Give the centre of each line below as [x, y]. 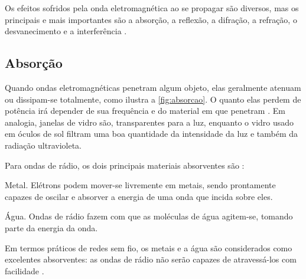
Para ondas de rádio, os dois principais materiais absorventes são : [125, 165]
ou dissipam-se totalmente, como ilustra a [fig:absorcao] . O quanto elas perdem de [153, 99]
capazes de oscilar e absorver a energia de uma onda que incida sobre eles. [139, 196]
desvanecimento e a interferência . [66, 31]
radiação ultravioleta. [43, 145]
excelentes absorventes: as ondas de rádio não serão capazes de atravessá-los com [151, 259]
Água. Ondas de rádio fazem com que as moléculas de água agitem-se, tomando [149, 216]
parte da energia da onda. [51, 227]
